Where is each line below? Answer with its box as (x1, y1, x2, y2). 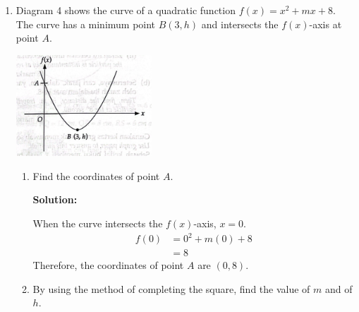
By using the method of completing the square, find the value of (32, 281, 310, 296)
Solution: (32, 192, 78, 207)
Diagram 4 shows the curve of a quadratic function (16, 3, 236, 17)
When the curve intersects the (32, 216, 163, 231)
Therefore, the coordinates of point (32, 258, 184, 272)
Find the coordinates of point (32, 168, 160, 183)
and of (325, 281, 353, 296)
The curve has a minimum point (16, 16, 156, 31)
